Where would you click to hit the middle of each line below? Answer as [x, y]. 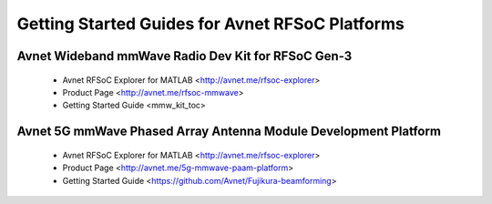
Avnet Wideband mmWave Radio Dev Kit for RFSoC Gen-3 [184, 56]
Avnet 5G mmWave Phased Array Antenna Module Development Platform [229, 132]
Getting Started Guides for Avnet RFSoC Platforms [210, 24]
